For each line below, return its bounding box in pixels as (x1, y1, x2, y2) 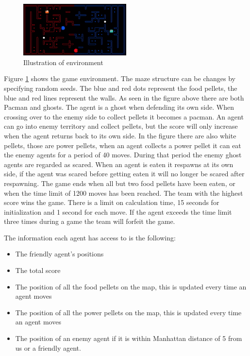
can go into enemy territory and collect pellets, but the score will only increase (4, 121, 238, 131)
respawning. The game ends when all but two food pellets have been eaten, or (4, 178, 235, 188)
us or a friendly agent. (15, 342, 81, 353)
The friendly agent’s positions (15, 249, 104, 259)
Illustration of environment (23, 57, 103, 67)
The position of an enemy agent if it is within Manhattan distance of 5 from (15, 333, 242, 343)
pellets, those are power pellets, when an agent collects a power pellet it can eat (4, 140, 241, 150)
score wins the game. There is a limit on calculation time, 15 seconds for (4, 197, 219, 207)
